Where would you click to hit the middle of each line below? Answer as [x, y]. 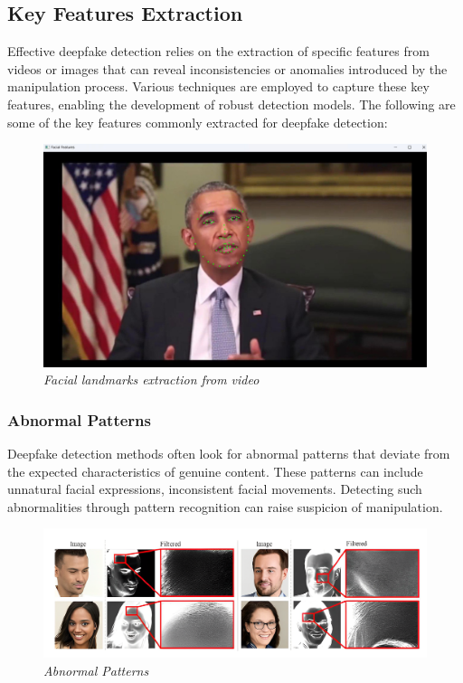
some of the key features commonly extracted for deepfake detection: [198, 122]
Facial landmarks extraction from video [151, 379]
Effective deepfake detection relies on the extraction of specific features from [218, 51]
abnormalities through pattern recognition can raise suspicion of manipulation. [225, 506]
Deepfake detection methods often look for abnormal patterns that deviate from [229, 453]
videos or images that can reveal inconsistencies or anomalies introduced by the [227, 68]
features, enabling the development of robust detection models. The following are [231, 104]
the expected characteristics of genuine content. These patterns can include [215, 471]
